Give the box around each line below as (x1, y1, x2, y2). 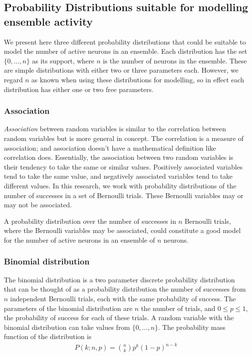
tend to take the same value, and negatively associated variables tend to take (4, 171, 233, 181)
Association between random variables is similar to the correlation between (4, 124, 226, 134)
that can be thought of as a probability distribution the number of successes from (4, 284, 246, 294)
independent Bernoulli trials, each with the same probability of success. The (10, 293, 236, 303)
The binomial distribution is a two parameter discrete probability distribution (4, 274, 235, 284)
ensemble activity (4, 14, 93, 29)
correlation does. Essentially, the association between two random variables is (4, 152, 234, 162)
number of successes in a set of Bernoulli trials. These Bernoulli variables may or (4, 190, 244, 200)
